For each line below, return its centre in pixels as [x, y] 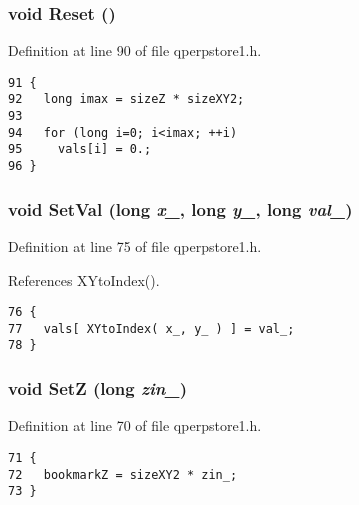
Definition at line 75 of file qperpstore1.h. [135, 245]
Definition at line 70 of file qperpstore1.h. [135, 425]
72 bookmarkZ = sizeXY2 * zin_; [123, 474]
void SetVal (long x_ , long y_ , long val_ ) [180, 208]
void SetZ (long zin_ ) [97, 388]
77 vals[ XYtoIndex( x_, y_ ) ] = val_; [151, 328]
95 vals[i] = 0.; [80, 149]
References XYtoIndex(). [84, 279]
